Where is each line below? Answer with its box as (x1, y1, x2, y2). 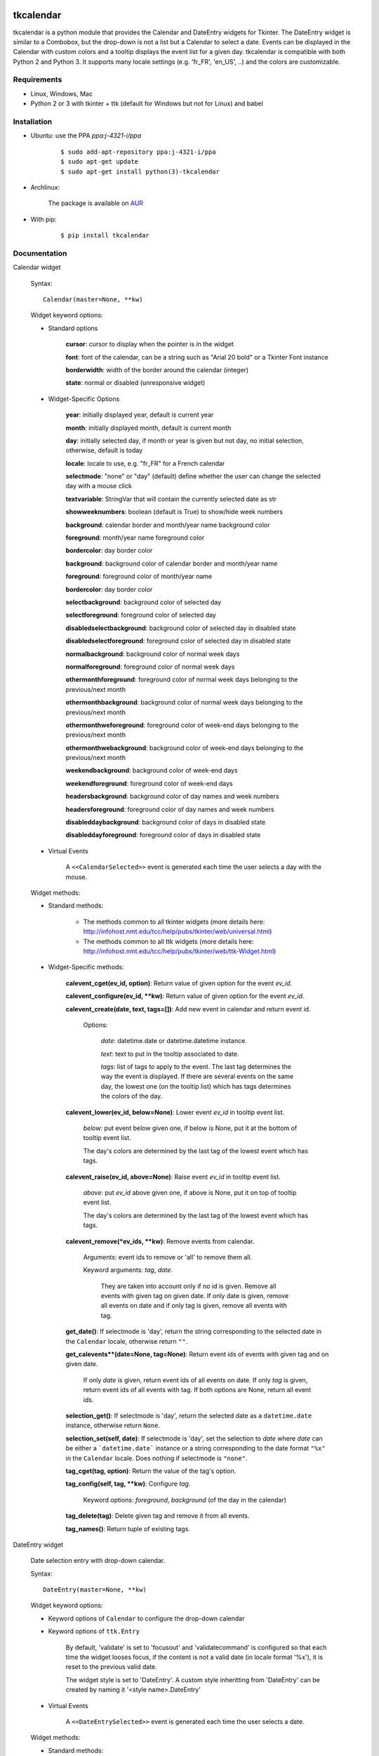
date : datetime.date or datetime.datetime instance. (100, 1037, 247, 1045)
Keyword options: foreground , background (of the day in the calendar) (83, 1495, 287, 1504)
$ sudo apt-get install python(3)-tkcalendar (60, 167, 220, 176)
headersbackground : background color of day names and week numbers (65, 792, 280, 801)
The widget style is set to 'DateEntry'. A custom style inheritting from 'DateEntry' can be (65, 1675, 321, 1684)
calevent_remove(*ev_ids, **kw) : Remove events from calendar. (65, 1237, 255, 1245)
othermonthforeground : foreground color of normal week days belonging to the (65, 675, 298, 684)
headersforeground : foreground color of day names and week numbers (65, 805, 274, 813)
